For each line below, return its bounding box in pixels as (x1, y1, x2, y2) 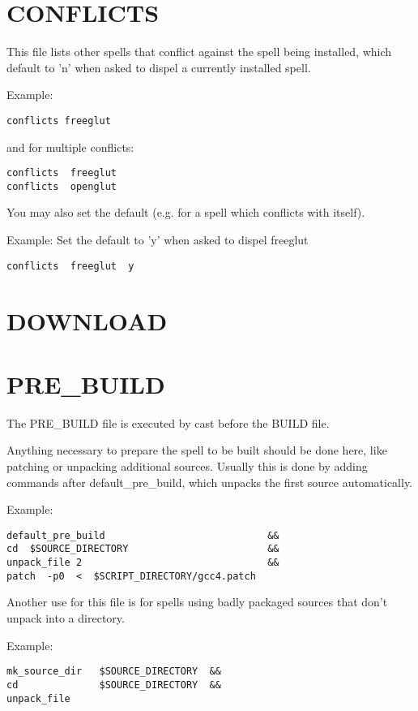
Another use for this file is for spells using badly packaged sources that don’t (6, 593, 388, 610)
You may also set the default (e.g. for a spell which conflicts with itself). (6, 204, 365, 221)
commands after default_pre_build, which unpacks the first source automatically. (6, 473, 413, 490)
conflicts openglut (6, 180, 117, 192)
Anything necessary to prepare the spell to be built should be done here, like (6, 442, 387, 459)
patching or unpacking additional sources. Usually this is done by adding (6, 458, 368, 474)
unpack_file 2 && (6, 557, 279, 569)
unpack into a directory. (6, 610, 125, 626)
